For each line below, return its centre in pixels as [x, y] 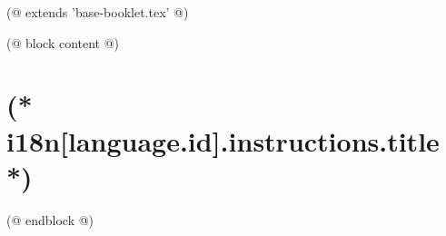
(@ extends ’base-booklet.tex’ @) [98, 12]
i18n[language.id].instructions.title [223, 140]
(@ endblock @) [50, 219]
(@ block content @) [63, 42]
